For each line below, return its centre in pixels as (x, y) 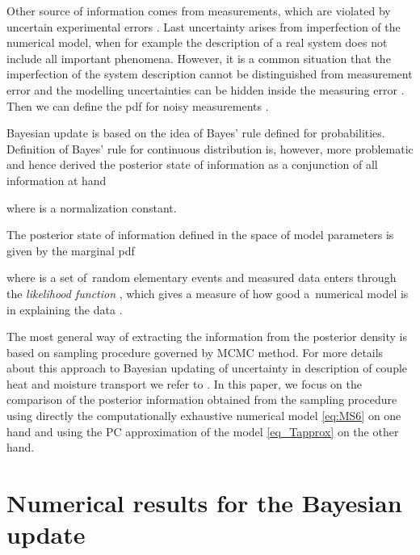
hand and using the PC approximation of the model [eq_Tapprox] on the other (203, 431)
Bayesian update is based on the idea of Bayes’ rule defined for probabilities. (196, 133)
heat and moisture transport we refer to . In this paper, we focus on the (184, 383)
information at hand (57, 180)
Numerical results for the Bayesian (204, 503)
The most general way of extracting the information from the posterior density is (207, 336)
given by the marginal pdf (71, 250)
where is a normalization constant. (92, 207)
